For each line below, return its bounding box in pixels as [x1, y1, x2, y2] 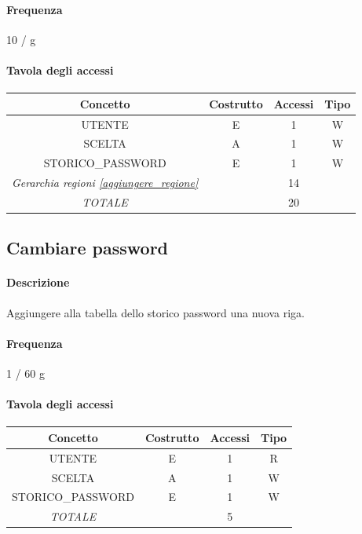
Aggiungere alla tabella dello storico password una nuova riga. [6, 304, 305, 320]
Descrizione [6, 274, 70, 291]
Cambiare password [6, 236, 169, 260]
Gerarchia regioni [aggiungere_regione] [12, 174, 199, 191]
